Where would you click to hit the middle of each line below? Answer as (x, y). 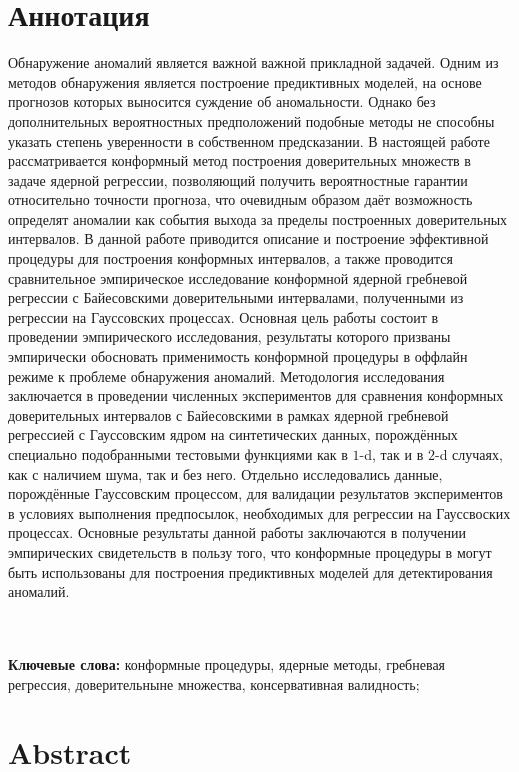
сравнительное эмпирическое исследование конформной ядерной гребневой (238, 277)
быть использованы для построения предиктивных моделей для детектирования (250, 571)
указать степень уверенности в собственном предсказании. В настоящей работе (249, 140)
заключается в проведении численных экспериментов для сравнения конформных (256, 395)
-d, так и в (391, 454)
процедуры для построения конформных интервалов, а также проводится (231, 258)
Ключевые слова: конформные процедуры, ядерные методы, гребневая (227, 663)
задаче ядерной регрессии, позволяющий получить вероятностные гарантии (238, 179)
